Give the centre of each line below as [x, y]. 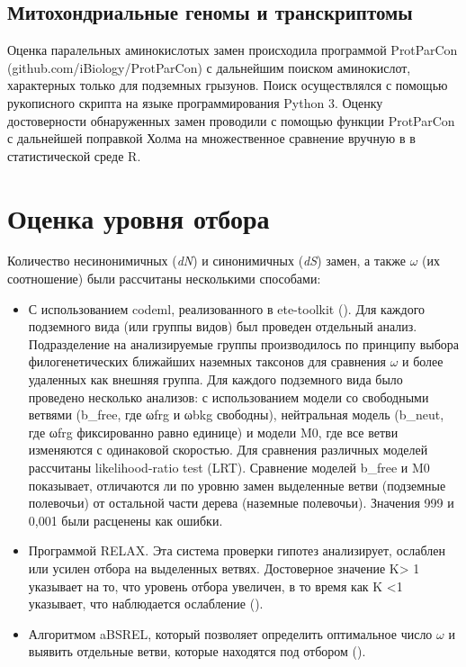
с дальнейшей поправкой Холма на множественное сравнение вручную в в [211, 138]
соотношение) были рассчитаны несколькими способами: [164, 279]
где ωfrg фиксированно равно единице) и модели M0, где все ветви [213, 432]
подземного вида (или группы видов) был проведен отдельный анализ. [223, 326]
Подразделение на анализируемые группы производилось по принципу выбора [243, 343]
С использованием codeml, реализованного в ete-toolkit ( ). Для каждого [227, 308]
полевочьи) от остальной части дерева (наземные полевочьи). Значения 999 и [241, 503]
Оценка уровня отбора [139, 217]
